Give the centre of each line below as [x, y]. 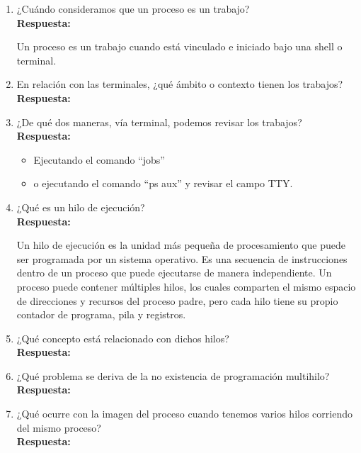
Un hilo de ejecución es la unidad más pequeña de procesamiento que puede [181, 245]
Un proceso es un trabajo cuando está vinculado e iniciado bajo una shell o [179, 46]
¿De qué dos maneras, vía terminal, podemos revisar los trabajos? [159, 122]
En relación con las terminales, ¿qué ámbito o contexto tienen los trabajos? [180, 84]
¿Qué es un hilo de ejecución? [81, 207]
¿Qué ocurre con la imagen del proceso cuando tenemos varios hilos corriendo [184, 414]
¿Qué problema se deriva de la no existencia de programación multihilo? [173, 375]
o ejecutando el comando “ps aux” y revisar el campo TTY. [163, 183]
